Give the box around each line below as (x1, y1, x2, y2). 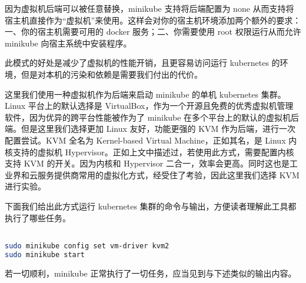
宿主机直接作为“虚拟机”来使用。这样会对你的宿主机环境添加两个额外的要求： (5, 14, 301, 26)
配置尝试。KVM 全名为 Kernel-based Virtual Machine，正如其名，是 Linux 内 (5, 134, 297, 146)
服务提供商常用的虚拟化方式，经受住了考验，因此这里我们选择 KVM (37, 168, 300, 181)
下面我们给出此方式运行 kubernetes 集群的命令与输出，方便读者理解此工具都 (5, 199, 297, 212)
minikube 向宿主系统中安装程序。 (5, 36, 132, 49)
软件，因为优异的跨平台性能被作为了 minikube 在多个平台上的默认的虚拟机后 (5, 111, 300, 123)
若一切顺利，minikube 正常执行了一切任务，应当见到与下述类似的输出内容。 (5, 267, 297, 279)
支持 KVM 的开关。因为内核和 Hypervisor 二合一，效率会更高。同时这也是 (5, 157, 290, 169)
